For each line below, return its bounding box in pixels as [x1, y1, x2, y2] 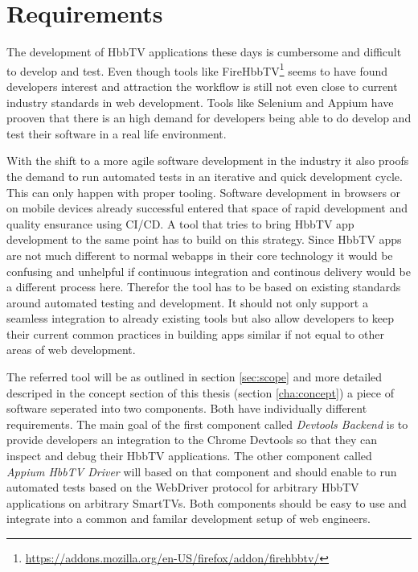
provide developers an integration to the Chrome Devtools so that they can [6, 431, 378, 448]
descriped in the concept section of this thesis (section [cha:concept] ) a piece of [6, 384, 394, 401]
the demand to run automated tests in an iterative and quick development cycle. [6, 167, 403, 184]
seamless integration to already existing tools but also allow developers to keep [6, 310, 395, 327]
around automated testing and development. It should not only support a [6, 294, 368, 311]
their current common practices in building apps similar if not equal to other [6, 325, 384, 342]
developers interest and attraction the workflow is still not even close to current [6, 77, 398, 94]
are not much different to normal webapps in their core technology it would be [6, 246, 393, 263]
